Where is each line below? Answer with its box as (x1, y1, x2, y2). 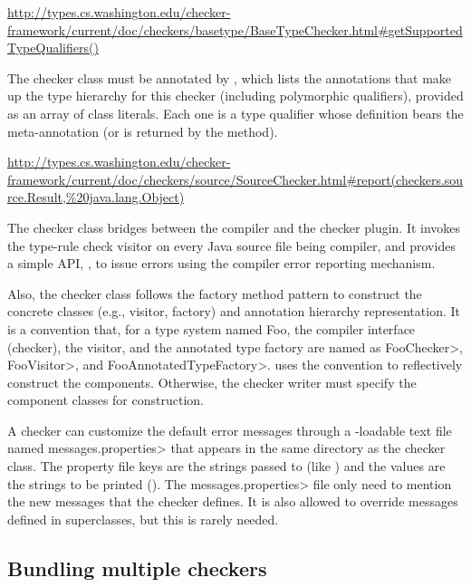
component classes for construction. (7, 390, 204, 409)
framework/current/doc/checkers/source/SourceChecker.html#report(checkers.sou (7, 169, 464, 188)
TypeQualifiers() (7, 38, 99, 57)
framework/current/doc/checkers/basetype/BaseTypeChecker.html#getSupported (7, 20, 463, 39)
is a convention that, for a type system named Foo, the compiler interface (7, 319, 416, 338)
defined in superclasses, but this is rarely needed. (7, 509, 279, 528)
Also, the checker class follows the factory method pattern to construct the (7, 284, 422, 303)
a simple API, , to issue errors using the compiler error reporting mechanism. (7, 254, 436, 273)
